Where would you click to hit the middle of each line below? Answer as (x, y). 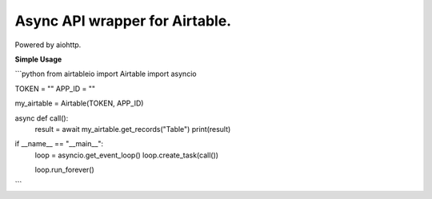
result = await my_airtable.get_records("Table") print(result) (133, 129)
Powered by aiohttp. (48, 45)
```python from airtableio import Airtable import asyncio (106, 74)
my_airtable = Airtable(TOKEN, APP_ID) (79, 103)
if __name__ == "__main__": (59, 144)
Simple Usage (38, 59)
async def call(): (42, 118)
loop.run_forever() (65, 170)
